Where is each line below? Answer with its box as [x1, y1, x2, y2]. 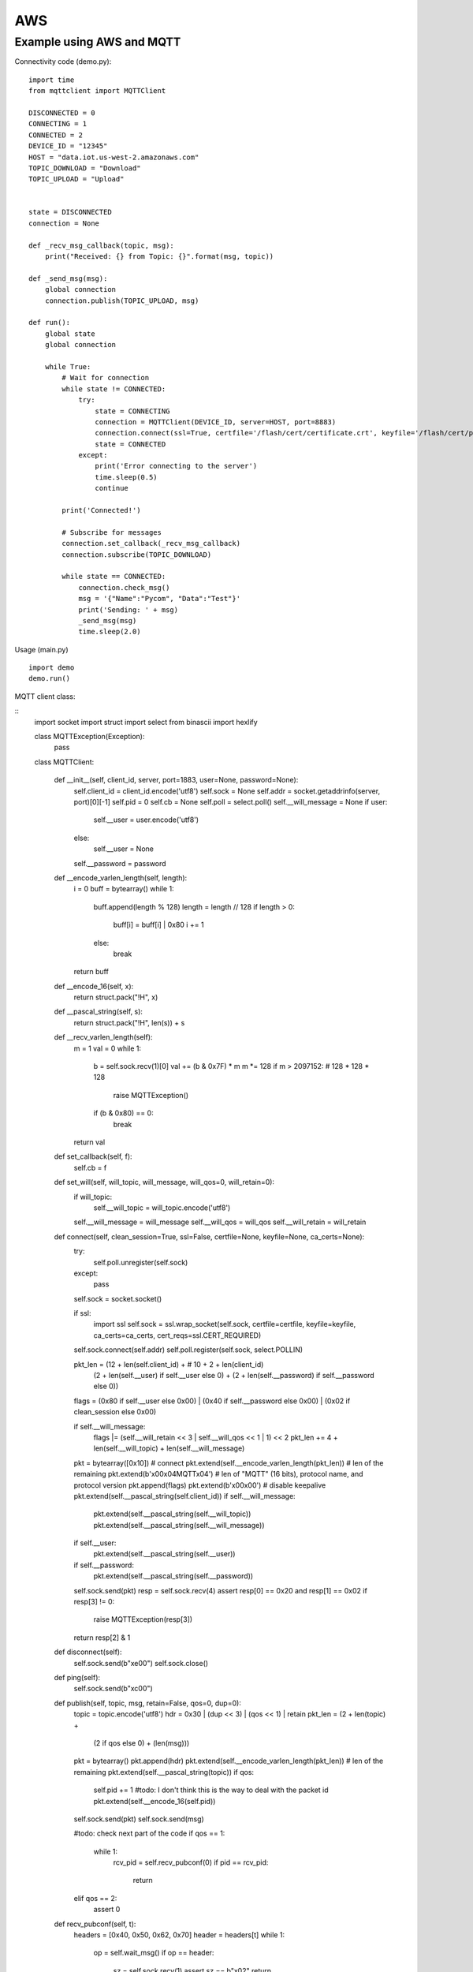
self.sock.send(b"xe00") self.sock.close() [73, 1658, 209, 1668]
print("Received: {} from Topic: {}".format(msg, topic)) [44, 252, 274, 261]
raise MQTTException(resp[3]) [93, 1615, 193, 1624]
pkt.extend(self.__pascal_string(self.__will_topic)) [93, 1509, 251, 1518]
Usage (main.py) [14, 644, 69, 654]
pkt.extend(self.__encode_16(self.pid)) [93, 1796, 216, 1806]
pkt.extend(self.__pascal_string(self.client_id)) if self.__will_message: [73, 1491, 296, 1500]
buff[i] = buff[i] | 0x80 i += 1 [113, 920, 204, 930]
